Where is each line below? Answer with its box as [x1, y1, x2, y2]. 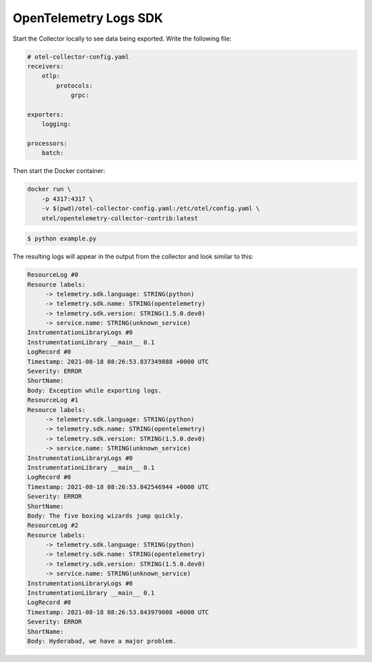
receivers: [27, 62, 64, 70]
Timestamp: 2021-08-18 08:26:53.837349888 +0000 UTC [27, 358, 209, 365]
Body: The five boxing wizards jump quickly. [27, 512, 184, 519]
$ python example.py [27, 235, 96, 242]
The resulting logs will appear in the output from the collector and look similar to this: [12, 252, 254, 261]
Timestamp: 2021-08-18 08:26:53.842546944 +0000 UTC [27, 483, 209, 490]
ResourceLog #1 [27, 396, 79, 404]
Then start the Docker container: [12, 167, 106, 175]
